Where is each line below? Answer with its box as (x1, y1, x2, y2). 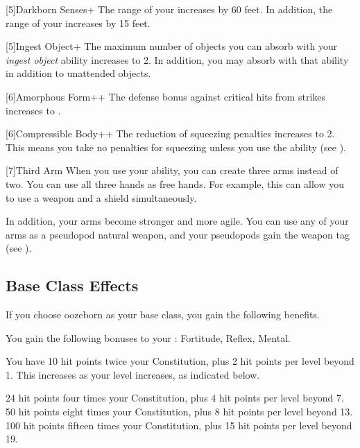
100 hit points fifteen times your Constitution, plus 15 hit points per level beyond (6, 417, 352, 432)
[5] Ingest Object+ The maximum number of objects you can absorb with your (6, 39, 338, 53)
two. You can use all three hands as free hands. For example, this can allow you (6, 176, 344, 191)
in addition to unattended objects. (6, 66, 151, 80)
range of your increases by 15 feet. (6, 15, 151, 30)
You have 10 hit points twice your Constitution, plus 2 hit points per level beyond (6, 354, 354, 368)
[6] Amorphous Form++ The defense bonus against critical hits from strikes (6, 89, 326, 103)
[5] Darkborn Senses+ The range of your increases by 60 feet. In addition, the (6, 2, 333, 16)
